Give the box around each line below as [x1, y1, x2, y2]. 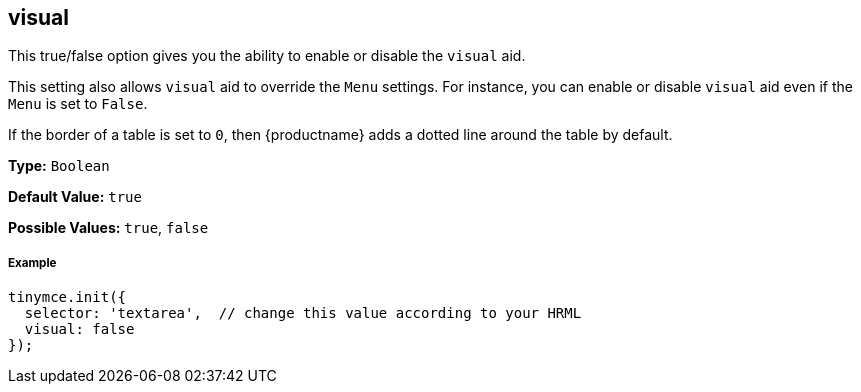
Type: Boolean [8, 157, 110, 175]
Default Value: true [8, 188, 142, 206]
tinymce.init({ [8, 289, 127, 306]
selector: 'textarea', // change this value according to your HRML [24, 305, 582, 322]
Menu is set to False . [8, 95, 148, 113]
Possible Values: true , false [8, 219, 209, 237]
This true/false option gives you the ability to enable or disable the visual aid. [8, 47, 526, 65]
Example [8, 255, 57, 270]
